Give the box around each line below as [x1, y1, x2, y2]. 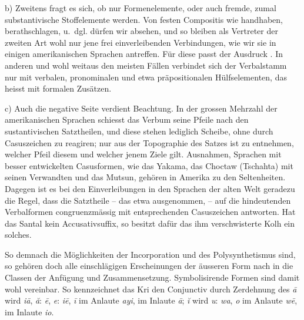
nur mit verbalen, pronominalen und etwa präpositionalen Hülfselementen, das [5, 70, 287, 83]
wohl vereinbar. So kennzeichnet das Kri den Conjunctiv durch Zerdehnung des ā [5, 282, 297, 295]
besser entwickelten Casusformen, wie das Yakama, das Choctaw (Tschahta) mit [5, 159, 293, 171]
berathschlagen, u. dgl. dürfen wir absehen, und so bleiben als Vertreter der [5, 25, 278, 37]
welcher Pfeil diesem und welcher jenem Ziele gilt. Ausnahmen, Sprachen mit [5, 148, 282, 160]
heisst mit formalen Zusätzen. [5, 82, 112, 95]
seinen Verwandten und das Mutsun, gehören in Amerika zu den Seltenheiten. [5, 171, 286, 183]
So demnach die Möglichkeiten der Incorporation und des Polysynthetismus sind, [5, 248, 296, 260]
